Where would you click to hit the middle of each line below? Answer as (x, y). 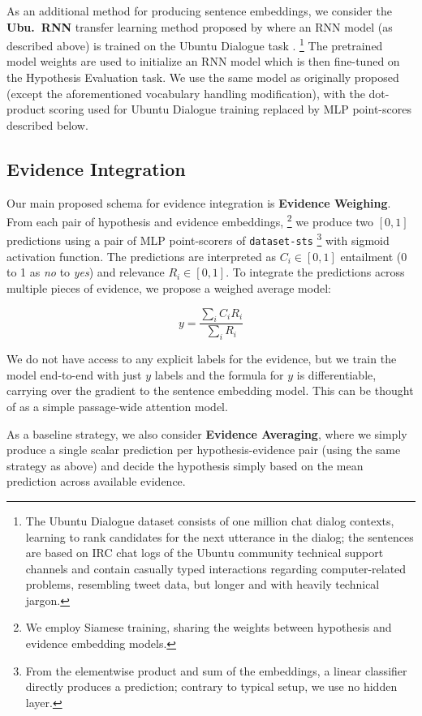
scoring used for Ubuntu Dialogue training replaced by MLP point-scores (230, 109)
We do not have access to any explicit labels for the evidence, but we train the (202, 359)
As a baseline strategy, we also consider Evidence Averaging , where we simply (207, 433)
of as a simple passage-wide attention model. (117, 406)
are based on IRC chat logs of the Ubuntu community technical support (205, 553)
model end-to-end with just (74, 374)
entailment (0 (374, 256)
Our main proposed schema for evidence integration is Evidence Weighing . (199, 202)
